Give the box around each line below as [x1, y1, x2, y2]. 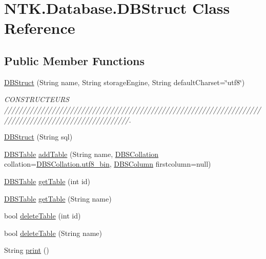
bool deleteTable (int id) [4, 210, 81, 221]
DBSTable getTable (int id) [4, 175, 91, 186]
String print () [4, 245, 49, 255]
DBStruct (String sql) [4, 131, 73, 142]
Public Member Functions [4, 52, 145, 68]
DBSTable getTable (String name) [4, 193, 112, 204]
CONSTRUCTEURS [4, 94, 69, 105]
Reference [4, 17, 75, 38]
